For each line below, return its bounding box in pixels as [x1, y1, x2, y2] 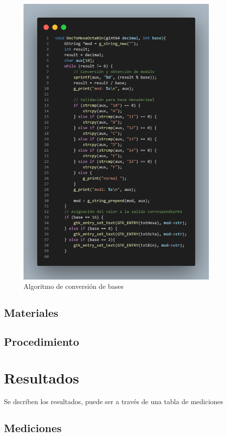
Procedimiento [4, 334, 79, 349]
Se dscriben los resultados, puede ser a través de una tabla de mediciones [4, 396, 224, 406]
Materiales [4, 305, 58, 320]
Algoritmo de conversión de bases [24, 281, 124, 291]
